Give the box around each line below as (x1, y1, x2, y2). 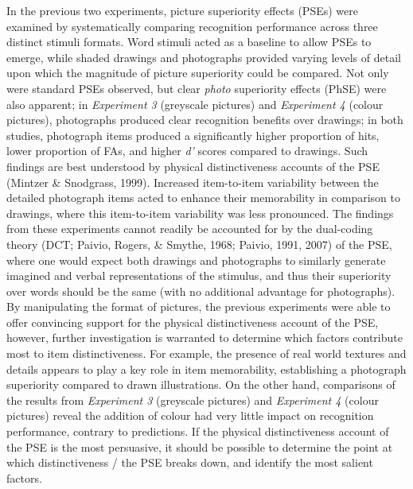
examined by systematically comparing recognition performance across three (6, 17, 378, 34)
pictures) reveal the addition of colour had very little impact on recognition (6, 407, 374, 424)
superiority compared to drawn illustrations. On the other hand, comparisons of (6, 376, 395, 393)
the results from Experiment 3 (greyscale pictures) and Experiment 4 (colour (6, 391, 379, 408)
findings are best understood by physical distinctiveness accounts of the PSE (6, 157, 380, 174)
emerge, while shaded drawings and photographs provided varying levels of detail (6, 49, 401, 65)
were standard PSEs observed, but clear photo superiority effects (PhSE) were (6, 80, 387, 96)
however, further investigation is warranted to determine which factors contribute (6, 329, 403, 346)
